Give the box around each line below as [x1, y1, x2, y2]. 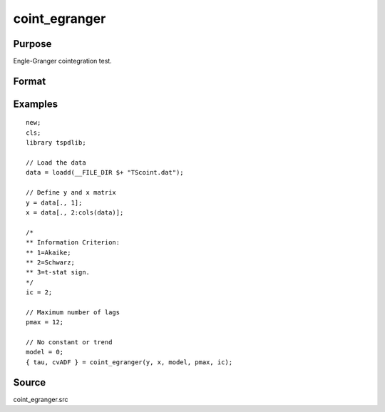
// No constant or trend [26, 339, 113, 346]
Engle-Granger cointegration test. [13, 57, 112, 66]
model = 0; [26, 348, 64, 356]
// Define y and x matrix [26, 189, 117, 197]
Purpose [13, 38, 52, 50]
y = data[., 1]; [26, 198, 83, 207]
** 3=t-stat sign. [26, 268, 91, 277]
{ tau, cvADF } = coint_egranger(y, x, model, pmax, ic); [26, 358, 233, 366]
